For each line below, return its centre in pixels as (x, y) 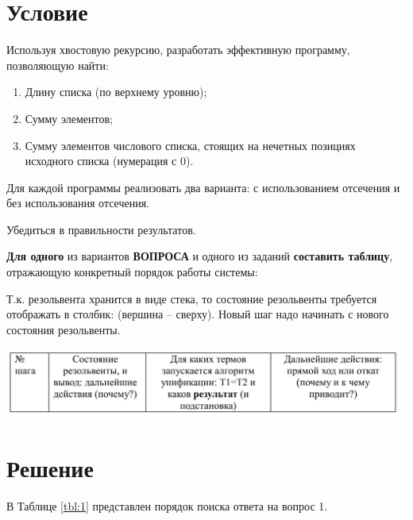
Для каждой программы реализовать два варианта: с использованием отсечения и (203, 187)
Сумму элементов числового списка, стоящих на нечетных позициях (190, 145)
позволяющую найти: (58, 65)
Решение (50, 468)
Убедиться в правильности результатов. (101, 229)
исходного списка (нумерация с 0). (109, 161)
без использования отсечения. (78, 203)
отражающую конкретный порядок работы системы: (132, 272)
